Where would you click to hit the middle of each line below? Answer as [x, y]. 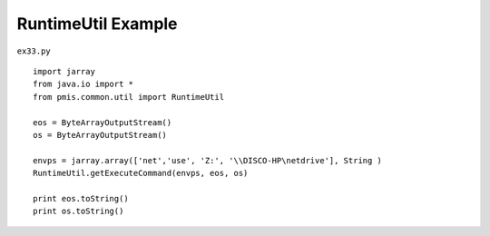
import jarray [64, 71]
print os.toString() [78, 211]
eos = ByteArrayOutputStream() [103, 122]
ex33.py [34, 51]
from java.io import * [83, 84]
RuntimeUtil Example [97, 24]
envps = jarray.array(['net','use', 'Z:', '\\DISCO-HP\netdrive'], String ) [208, 160]
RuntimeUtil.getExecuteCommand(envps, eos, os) [141, 173]
